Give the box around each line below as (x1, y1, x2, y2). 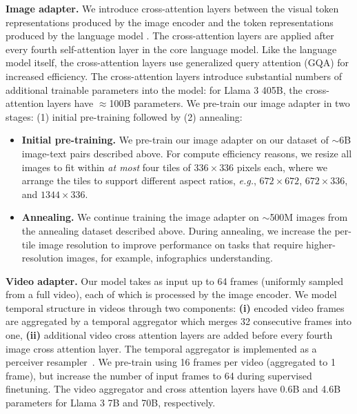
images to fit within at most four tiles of (21, 159, 191, 174)
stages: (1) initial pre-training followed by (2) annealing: (6, 109, 243, 124)
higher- (306, 237, 336, 251)
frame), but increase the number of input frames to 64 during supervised (6, 368, 312, 382)
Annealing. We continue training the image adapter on (21, 210, 259, 224)
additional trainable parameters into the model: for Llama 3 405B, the (6, 82, 303, 97)
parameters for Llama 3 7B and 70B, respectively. (6, 395, 216, 410)
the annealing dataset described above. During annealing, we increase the (21, 223, 331, 237)
